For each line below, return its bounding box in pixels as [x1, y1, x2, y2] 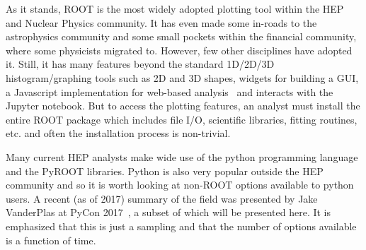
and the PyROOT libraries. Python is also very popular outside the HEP [6, 163, 324, 178]
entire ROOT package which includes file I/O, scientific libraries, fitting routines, [6, 112, 358, 126]
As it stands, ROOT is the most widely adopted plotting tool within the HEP [6, 1, 344, 16]
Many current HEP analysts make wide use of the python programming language [6, 149, 358, 164]
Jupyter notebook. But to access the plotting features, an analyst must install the [6, 98, 360, 113]
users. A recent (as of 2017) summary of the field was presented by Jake [6, 191, 318, 206]
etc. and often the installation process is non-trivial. [6, 126, 231, 141]
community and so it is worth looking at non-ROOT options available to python [6, 177, 354, 192]
